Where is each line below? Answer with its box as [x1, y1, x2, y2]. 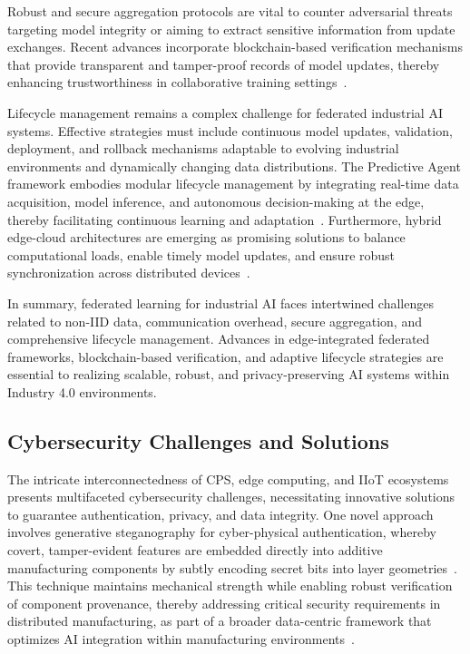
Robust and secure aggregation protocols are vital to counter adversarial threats [7, 2, 453, 20]
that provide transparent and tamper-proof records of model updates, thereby [7, 54, 440, 73]
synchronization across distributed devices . [7, 263, 250, 282]
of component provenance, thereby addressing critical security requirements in [7, 593, 441, 612]
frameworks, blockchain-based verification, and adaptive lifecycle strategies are [7, 347, 444, 366]
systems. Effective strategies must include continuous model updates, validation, [7, 121, 453, 140]
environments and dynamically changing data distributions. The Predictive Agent [7, 156, 461, 175]
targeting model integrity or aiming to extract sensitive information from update [7, 19, 455, 38]
